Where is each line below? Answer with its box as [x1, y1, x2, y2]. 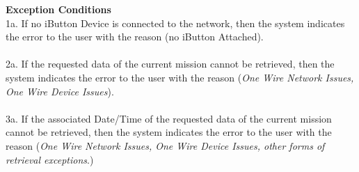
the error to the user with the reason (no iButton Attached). [6, 29, 264, 44]
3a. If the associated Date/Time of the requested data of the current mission [6, 111, 332, 125]
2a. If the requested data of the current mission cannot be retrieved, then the [6, 56, 335, 71]
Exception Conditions [6, 2, 111, 16]
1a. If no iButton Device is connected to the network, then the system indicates [6, 15, 345, 30]
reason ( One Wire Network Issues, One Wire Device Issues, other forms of [6, 138, 325, 153]
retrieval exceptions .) [6, 152, 94, 166]
